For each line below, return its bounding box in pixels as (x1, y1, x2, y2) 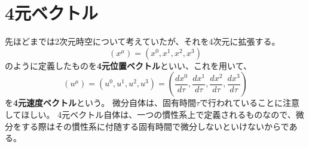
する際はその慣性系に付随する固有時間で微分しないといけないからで (21, 120, 289, 132)
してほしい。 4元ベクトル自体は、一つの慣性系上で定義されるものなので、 (5, 108, 296, 120)
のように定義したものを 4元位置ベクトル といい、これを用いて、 (5, 59, 252, 71)
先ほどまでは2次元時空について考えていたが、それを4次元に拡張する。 (5, 35, 280, 48)
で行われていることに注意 (200, 96, 299, 109)
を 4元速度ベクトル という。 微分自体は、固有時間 (5, 96, 196, 109)
